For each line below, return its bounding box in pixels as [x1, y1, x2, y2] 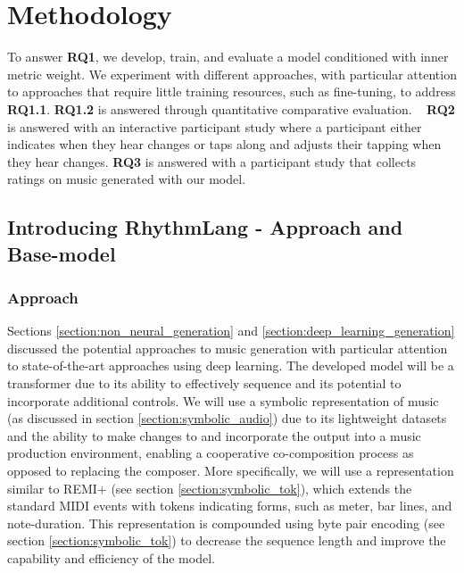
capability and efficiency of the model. [7, 548, 215, 567]
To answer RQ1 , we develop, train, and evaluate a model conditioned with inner [7, 47, 449, 66]
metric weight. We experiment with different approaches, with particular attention [7, 64, 457, 83]
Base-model [7, 239, 116, 267]
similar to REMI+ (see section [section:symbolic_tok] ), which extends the [7, 478, 412, 497]
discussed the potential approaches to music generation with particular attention [7, 338, 448, 357]
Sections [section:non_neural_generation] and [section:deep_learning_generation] [7, 321, 455, 340]
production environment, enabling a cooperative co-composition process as [7, 444, 414, 462]
